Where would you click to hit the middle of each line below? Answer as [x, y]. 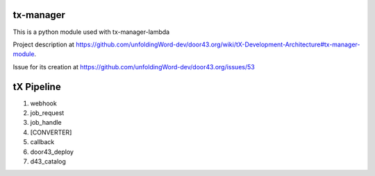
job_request [47, 113]
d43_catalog [48, 161]
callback [42, 142]
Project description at [43, 44]
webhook [43, 103]
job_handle [46, 123]
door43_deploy [52, 152]
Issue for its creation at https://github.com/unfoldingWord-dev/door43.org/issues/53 [134, 67]
